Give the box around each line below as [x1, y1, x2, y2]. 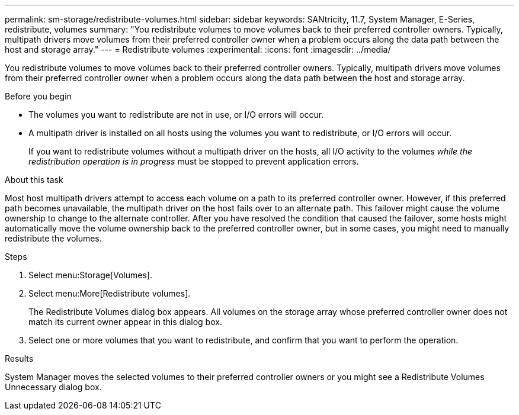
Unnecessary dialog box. [5, 382, 102, 392]
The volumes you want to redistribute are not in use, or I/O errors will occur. [28, 110, 324, 120]
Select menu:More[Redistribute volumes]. [28, 288, 191, 298]
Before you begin [5, 91, 72, 101]
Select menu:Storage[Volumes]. [28, 270, 152, 280]
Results [5, 353, 34, 363]
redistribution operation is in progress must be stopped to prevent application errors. [28, 156, 359, 166]
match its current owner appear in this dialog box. [28, 317, 222, 327]
